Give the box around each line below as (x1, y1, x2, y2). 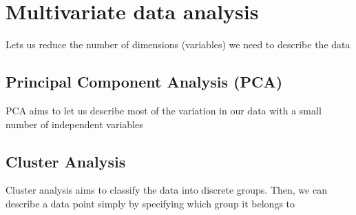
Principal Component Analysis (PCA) (6, 71, 283, 92)
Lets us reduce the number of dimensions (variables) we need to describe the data (6, 37, 350, 52)
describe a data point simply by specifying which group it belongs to (6, 196, 295, 210)
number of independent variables (6, 116, 143, 131)
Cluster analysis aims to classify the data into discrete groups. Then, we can (6, 183, 327, 197)
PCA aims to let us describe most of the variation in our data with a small (6, 103, 322, 117)
